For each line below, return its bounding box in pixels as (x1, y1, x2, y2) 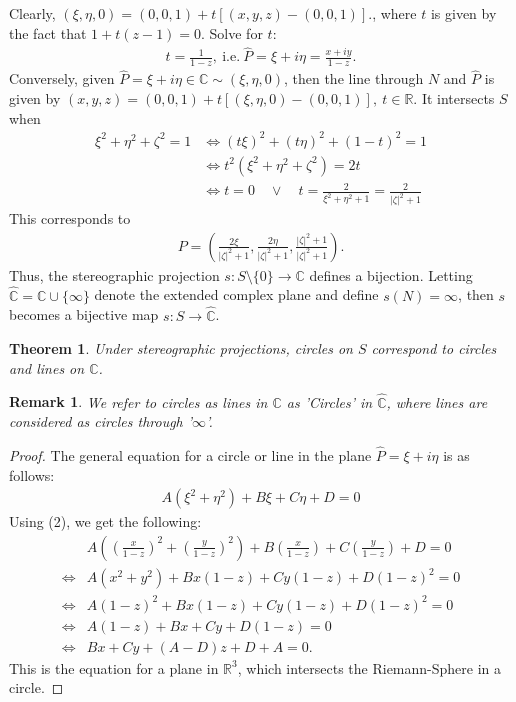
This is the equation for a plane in (9, 657, 219, 678)
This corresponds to (9, 208, 131, 229)
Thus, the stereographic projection (9, 264, 220, 285)
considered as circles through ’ (9, 411, 193, 432)
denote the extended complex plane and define (94, 284, 379, 305)
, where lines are (386, 391, 488, 412)
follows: (9, 464, 55, 485)
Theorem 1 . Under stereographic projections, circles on (9, 338, 353, 359)
